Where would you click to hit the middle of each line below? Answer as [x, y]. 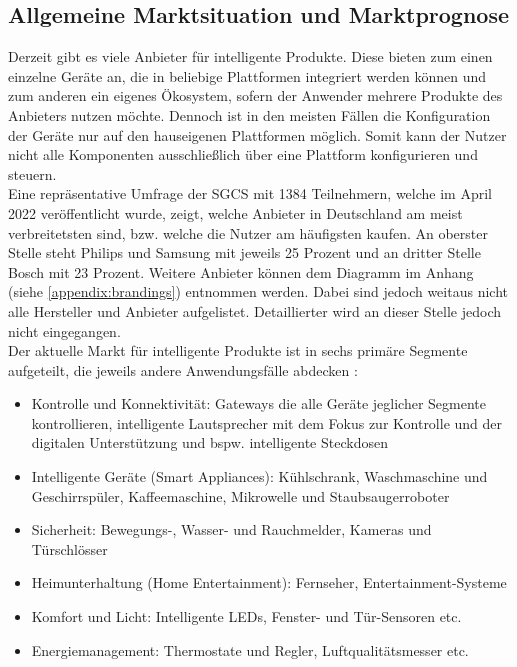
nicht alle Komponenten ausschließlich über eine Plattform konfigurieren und [243, 154]
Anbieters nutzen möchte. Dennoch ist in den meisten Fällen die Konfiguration [249, 114]
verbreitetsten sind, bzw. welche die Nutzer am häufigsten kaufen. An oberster [248, 232]
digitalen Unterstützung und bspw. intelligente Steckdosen [209, 442]
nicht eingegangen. [64, 330]
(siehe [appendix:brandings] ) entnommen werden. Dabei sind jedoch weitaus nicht [258, 291]
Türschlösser [69, 548]
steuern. [32, 173]
